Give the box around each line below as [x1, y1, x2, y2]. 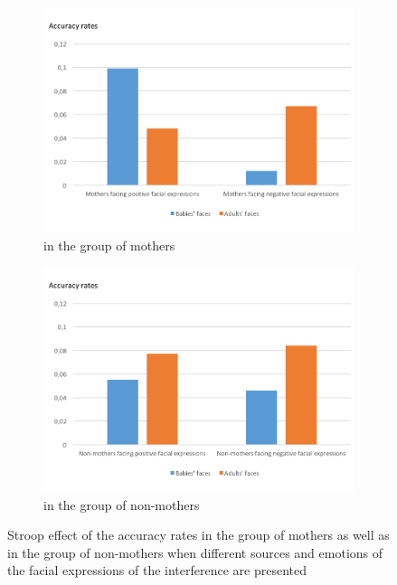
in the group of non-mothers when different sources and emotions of [7, 543, 383, 561]
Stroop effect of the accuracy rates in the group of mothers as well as [7, 525, 390, 544]
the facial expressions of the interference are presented [7, 561, 307, 580]
